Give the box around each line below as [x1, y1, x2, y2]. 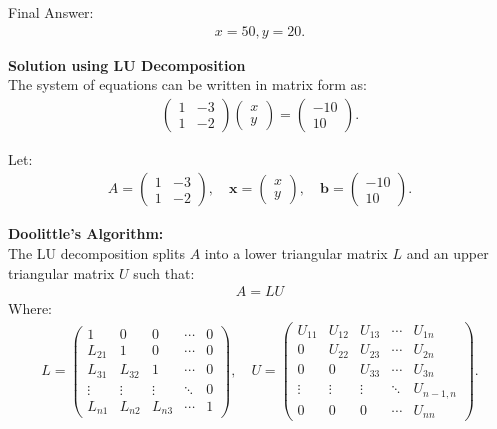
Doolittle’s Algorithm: [8, 223, 164, 244]
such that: [133, 262, 195, 283]
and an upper [406, 243, 489, 264]
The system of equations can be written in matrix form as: [8, 74, 367, 95]
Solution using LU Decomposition [8, 54, 246, 75]
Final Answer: [8, 2, 94, 22]
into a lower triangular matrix [204, 243, 388, 264]
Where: [8, 298, 52, 319]
